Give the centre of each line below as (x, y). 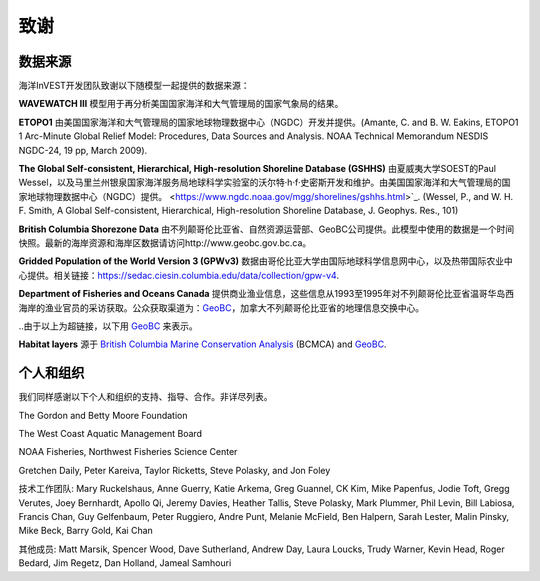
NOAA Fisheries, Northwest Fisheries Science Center (128, 452)
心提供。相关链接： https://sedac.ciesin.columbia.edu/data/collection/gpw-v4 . (179, 275)
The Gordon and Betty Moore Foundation (103, 415)
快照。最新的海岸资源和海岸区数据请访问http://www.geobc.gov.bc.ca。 (165, 242)
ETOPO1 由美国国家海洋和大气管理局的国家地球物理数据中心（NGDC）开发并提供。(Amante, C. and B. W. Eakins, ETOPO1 (268, 122)
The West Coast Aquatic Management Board (110, 433)
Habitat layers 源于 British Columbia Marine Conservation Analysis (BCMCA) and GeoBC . (202, 344)
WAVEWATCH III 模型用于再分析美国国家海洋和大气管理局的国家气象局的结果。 (181, 104)
